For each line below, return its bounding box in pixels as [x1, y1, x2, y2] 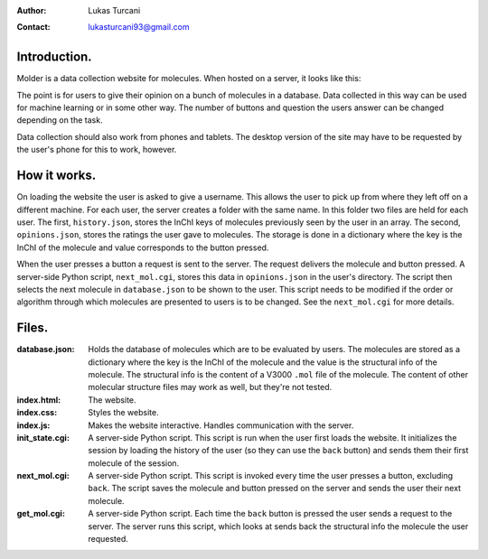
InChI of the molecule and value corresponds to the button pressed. [16, 242, 269, 253]
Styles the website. [88, 407, 159, 418]
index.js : [16, 420, 51, 431]
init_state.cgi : [16, 432, 70, 443]
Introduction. [16, 50, 92, 65]
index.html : [16, 394, 61, 405]
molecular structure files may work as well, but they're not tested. [88, 382, 333, 393]
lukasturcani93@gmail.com [88, 22, 190, 33]
